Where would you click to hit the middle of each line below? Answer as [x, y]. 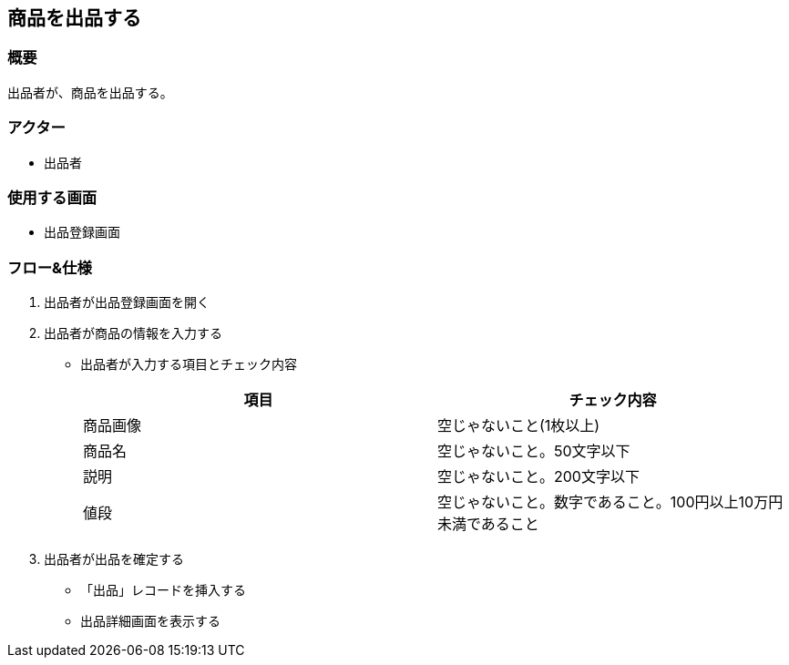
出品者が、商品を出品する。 [90, 92]
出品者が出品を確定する [114, 559]
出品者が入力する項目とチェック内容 [189, 364]
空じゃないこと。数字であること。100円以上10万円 [610, 502]
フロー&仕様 [50, 267]
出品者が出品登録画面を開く [127, 302]
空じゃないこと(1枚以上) [519, 426]
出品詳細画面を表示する [150, 621]
